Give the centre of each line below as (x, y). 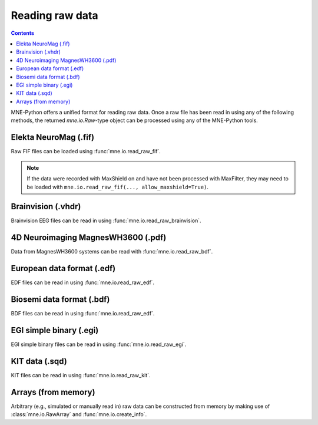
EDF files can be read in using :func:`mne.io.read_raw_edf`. (83, 282)
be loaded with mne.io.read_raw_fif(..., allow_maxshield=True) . (118, 187)
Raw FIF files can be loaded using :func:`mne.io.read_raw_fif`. (86, 151)
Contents (23, 33)
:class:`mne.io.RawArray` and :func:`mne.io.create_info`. (79, 414)
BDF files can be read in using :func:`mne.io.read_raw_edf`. (83, 314)
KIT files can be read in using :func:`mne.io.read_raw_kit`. (81, 375)
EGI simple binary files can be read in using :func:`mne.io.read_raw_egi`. (99, 344)
